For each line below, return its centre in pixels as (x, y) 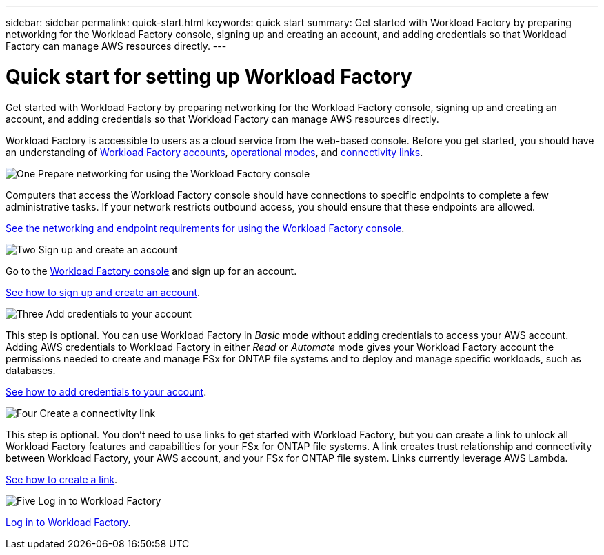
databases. (31, 370)
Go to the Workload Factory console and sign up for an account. (151, 271)
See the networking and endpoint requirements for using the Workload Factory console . (205, 228)
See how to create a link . (62, 479)
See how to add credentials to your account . (106, 391)
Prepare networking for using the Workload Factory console (174, 173)
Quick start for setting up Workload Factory (209, 76)
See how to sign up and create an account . (103, 292)
